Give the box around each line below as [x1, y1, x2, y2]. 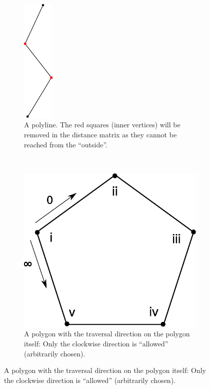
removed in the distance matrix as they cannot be [24, 129, 177, 139]
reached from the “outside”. [24, 139, 107, 149]
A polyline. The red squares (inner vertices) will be [24, 119, 180, 130]
